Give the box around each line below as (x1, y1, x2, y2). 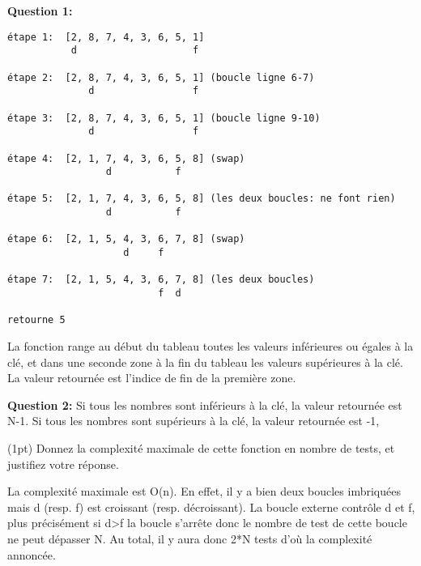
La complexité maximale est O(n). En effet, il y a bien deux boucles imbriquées (7, 483, 401, 500)
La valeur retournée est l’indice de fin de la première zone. (7, 369, 296, 386)
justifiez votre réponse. (7, 455, 119, 472)
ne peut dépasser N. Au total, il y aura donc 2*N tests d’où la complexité (7, 530, 372, 547)
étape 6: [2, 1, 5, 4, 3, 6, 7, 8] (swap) (7, 233, 245, 245)
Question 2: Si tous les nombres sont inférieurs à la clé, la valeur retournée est (7, 396, 402, 413)
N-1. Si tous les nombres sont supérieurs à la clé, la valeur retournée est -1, (7, 412, 380, 429)
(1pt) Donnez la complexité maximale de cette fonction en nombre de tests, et (7, 440, 395, 456)
